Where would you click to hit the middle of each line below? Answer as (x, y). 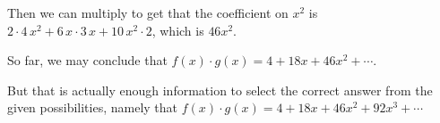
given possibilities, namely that (93, 107)
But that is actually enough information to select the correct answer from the (220, 90)
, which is (178, 30)
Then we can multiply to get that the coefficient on (148, 12)
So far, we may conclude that (87, 60)
